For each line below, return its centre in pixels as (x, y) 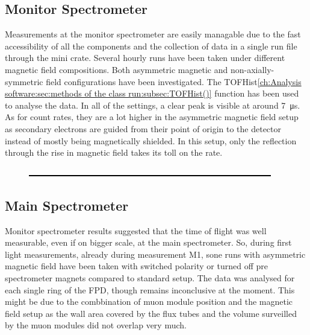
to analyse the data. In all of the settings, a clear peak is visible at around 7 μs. (153, 105)
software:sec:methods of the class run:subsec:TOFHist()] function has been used (152, 93)
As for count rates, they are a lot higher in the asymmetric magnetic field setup (152, 117)
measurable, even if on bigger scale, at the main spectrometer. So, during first (148, 242)
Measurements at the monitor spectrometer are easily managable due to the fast (153, 34)
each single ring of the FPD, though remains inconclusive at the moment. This (150, 289)
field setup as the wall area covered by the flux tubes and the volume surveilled (151, 313)
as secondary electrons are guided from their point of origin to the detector (143, 128)
